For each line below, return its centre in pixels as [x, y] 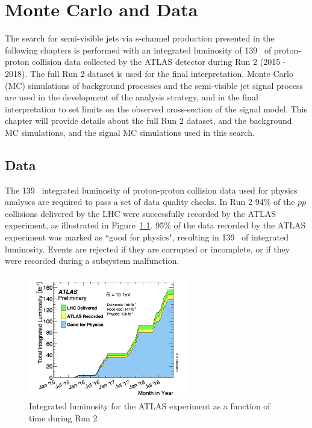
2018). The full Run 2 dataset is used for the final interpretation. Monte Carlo [149, 73]
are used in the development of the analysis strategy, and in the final [132, 97]
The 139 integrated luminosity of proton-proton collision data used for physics [151, 190]
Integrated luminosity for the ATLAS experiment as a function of [150, 406]
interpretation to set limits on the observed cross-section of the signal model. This [156, 109]
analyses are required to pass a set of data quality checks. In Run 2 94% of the [150, 202]
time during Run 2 [63, 417]
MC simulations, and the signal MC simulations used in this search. [130, 132]
